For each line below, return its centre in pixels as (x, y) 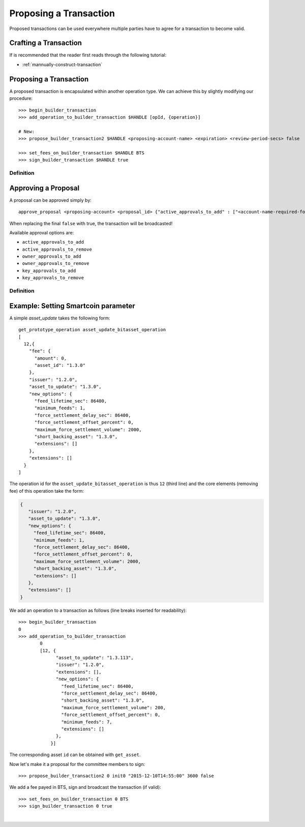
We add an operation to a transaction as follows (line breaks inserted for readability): (98, 610)
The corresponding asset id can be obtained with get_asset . (75, 755)
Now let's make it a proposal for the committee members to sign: (77, 764)
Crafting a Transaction (46, 43)
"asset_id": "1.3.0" (60, 365)
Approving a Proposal (44, 188)
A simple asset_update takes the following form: (60, 318)
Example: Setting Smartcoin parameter (72, 306)
